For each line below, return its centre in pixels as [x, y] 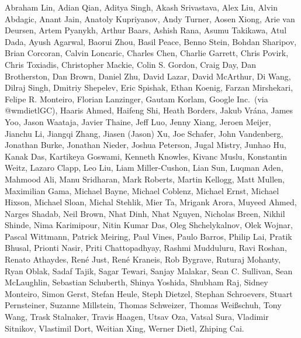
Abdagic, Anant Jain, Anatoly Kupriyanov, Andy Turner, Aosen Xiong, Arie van [150, 18]
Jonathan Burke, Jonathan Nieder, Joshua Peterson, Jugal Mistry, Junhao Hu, [146, 145]
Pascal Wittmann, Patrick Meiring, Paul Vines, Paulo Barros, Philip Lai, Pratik [148, 236]
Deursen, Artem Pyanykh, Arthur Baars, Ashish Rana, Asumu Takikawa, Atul [146, 30]
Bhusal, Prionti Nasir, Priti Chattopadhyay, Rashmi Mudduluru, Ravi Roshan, [146, 248]
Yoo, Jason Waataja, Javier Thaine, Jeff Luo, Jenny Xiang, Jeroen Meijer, [138, 121]
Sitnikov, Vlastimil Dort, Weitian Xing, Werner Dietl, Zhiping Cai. [124, 328]
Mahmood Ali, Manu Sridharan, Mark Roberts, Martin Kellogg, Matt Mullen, [145, 179]
